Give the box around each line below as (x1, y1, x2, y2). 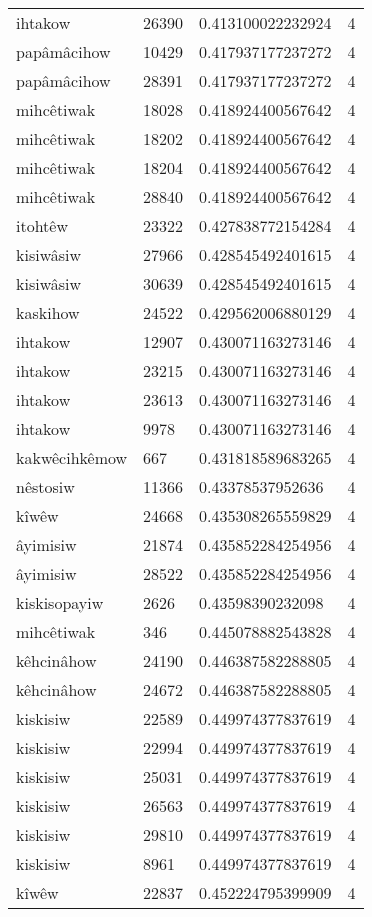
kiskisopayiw (16, 591, 104, 614)
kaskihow (16, 301, 80, 324)
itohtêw (16, 214, 69, 237)
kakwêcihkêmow (16, 446, 128, 469)
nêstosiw (16, 475, 75, 498)
